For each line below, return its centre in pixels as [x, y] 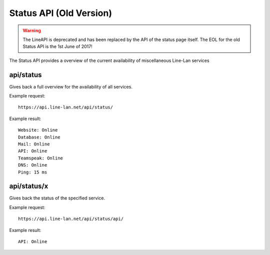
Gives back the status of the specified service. [57, 198]
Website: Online [38, 130]
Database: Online [39, 137]
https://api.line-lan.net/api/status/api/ [71, 219]
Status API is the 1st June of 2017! [57, 46]
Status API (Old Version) [61, 13]
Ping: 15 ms [33, 172]
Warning [32, 30]
